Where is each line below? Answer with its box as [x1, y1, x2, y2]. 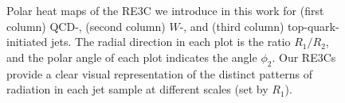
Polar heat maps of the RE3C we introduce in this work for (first [6, 2, 324, 18]
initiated [6, 33, 48, 50]
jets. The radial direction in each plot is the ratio [51, 33, 291, 50]
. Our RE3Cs [272, 48, 336, 65]
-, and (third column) [179, 17, 284, 34]
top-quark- [288, 17, 339, 34]
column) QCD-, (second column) [6, 17, 166, 34]
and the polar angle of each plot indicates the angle [6, 48, 257, 65]
